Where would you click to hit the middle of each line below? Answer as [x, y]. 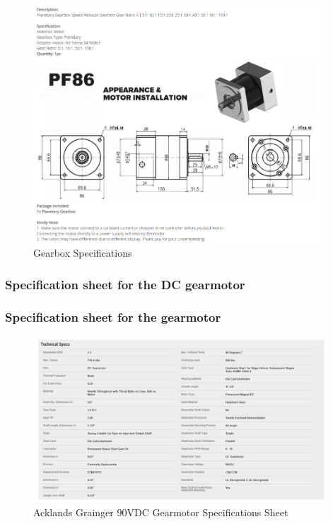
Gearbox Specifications [83, 253]
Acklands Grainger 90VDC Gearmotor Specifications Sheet [161, 512]
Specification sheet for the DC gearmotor [125, 284]
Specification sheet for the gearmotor [113, 316]
